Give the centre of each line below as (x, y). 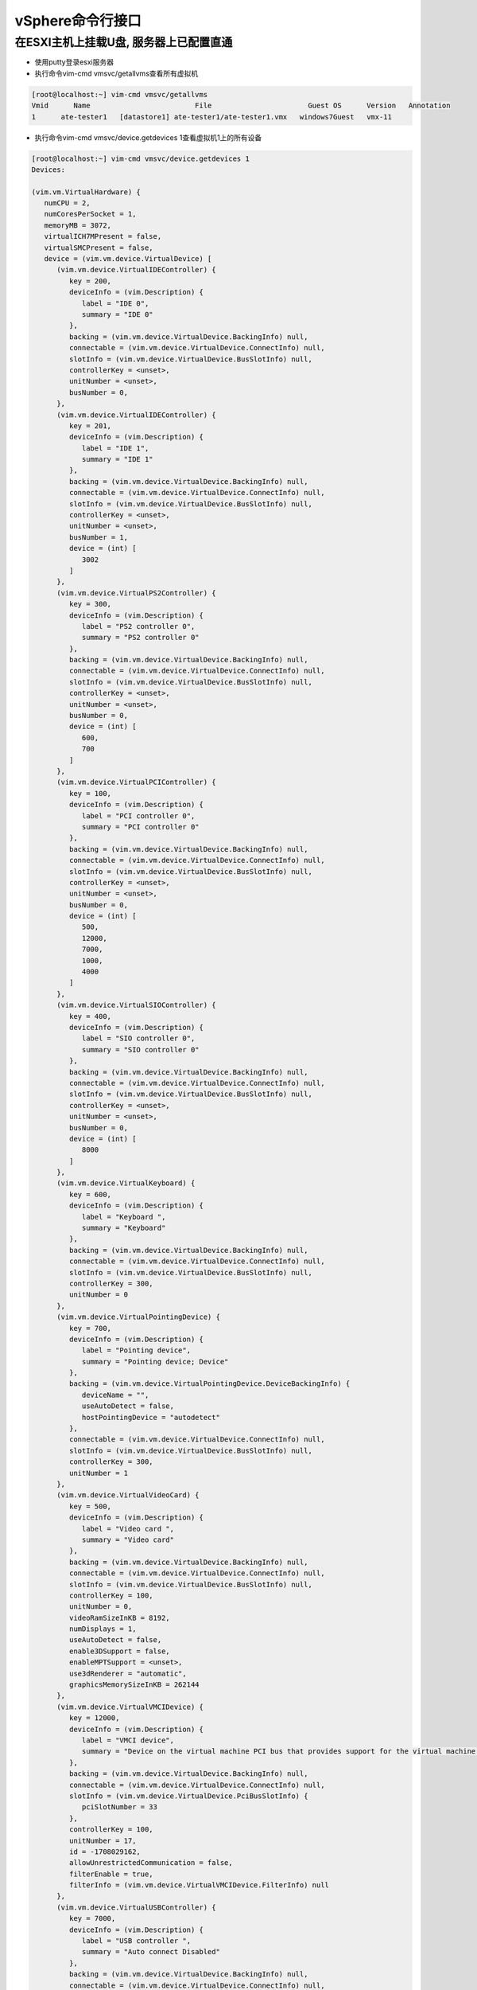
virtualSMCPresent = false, (99, 248)
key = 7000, (92, 1919)
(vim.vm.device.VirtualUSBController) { (136, 1907)
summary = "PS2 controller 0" (140, 638)
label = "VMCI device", (128, 1740)
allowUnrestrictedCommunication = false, (151, 1863)
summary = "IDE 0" (118, 314)
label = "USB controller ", (136, 1941)
